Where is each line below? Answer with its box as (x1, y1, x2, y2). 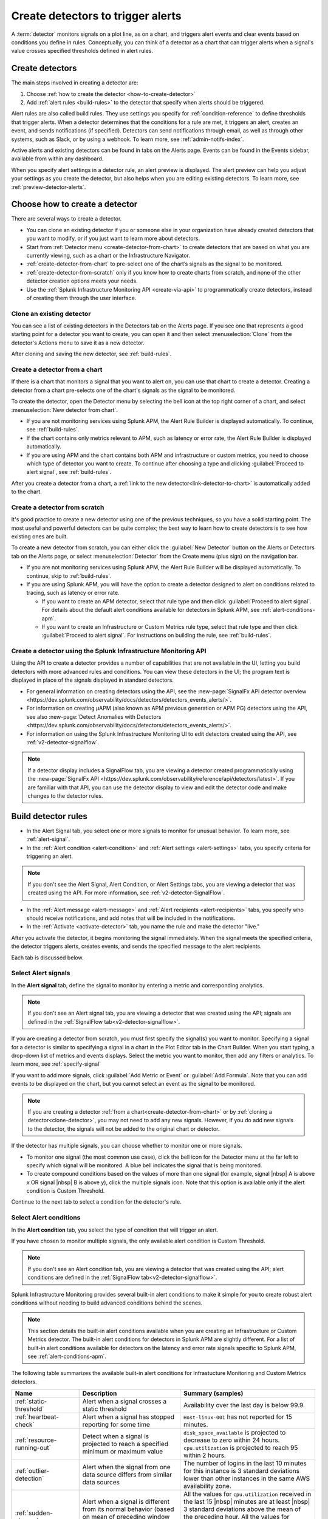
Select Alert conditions (11, 1213, 81, 1222)
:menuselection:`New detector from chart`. (11, 406, 118, 413)
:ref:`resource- (15, 1436, 57, 1444)
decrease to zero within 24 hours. (183, 1436, 280, 1444)
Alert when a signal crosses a (82, 1397, 167, 1406)
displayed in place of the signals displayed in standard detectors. (11, 676, 174, 684)
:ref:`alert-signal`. (26, 835, 70, 843)
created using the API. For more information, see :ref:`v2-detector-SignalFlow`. (27, 889, 225, 896)
